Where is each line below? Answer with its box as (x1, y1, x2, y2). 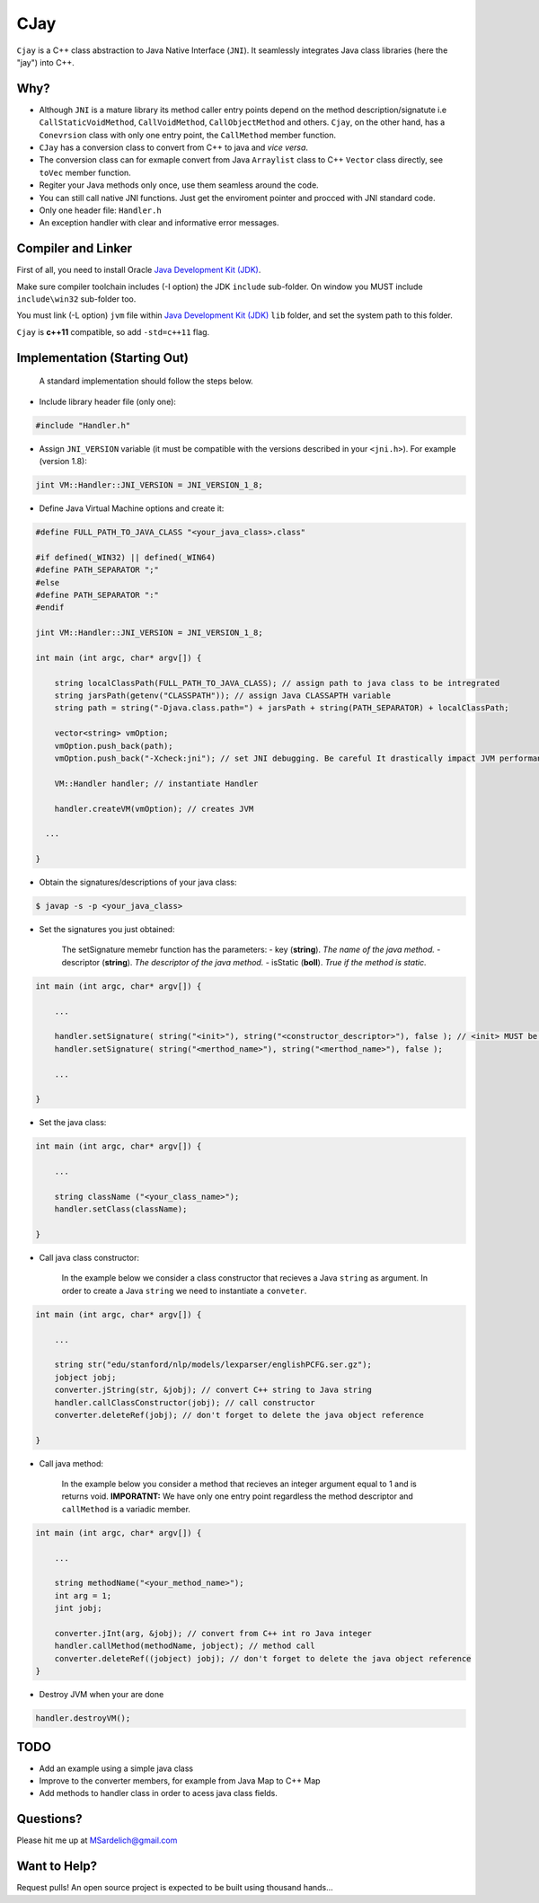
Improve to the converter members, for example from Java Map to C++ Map (39, 1775, 321, 1786)
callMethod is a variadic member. (61, 1503, 190, 1514)
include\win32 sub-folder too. (16, 294, 137, 304)
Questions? (16, 1811, 83, 1827)
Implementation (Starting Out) (16, 350, 189, 366)
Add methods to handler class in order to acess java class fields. (39, 1788, 278, 1799)
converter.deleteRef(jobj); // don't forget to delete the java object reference (54, 1410, 424, 1420)
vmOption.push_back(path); (54, 741, 174, 751)
